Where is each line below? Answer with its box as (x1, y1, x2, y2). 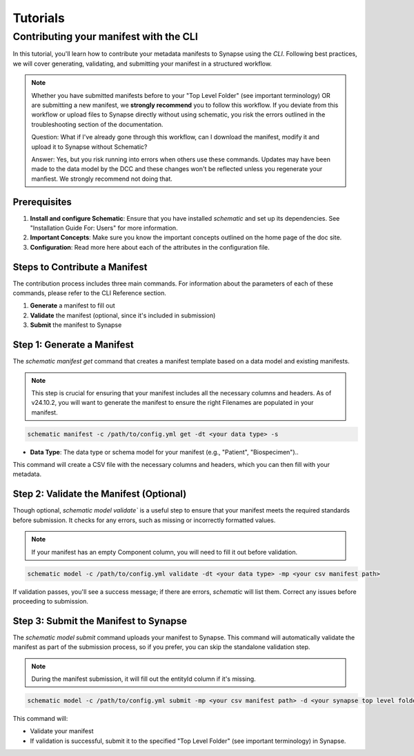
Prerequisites (12, 196, 72, 208)
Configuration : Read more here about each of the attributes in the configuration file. (30, 243, 270, 251)
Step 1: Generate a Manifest (12, 339, 134, 351)
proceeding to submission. (12, 597, 89, 605)
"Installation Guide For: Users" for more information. (30, 223, 179, 232)
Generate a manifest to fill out (30, 301, 115, 310)
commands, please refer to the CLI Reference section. (12, 289, 167, 297)
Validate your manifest (30, 727, 94, 735)
